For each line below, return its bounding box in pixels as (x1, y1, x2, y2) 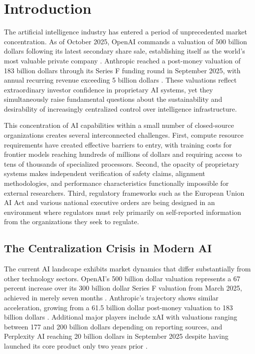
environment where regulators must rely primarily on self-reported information (4, 206, 241, 217)
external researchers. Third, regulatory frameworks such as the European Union (4, 187, 245, 198)
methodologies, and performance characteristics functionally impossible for (4, 178, 229, 188)
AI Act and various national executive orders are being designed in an (4, 197, 215, 207)
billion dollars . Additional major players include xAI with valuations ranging (4, 312, 237, 322)
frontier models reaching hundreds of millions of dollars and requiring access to (4, 149, 242, 159)
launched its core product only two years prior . (4, 340, 148, 351)
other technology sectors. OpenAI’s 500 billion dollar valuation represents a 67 (4, 273, 241, 283)
